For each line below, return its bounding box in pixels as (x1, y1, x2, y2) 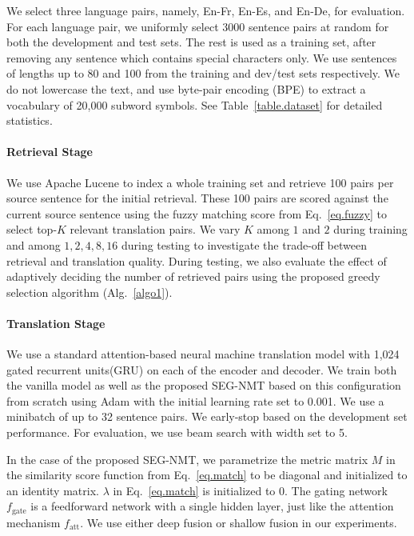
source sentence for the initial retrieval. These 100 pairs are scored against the (6, 190, 388, 206)
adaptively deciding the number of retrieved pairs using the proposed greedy (6, 268, 380, 285)
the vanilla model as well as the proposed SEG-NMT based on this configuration (6, 377, 401, 394)
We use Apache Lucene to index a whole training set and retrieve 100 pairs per (6, 174, 394, 190)
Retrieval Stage (6, 143, 93, 160)
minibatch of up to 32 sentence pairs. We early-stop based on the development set (6, 408, 408, 425)
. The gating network (285, 482, 388, 498)
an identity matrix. (6, 482, 99, 498)
